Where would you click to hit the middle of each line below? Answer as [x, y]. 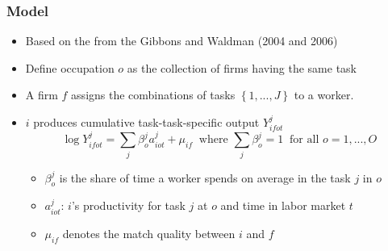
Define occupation [70, 67]
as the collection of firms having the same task [242, 67]
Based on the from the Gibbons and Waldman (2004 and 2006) [181, 41]
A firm [42, 95]
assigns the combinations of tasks [153, 95]
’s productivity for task [128, 205]
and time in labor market [283, 205]
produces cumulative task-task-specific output [146, 122]
